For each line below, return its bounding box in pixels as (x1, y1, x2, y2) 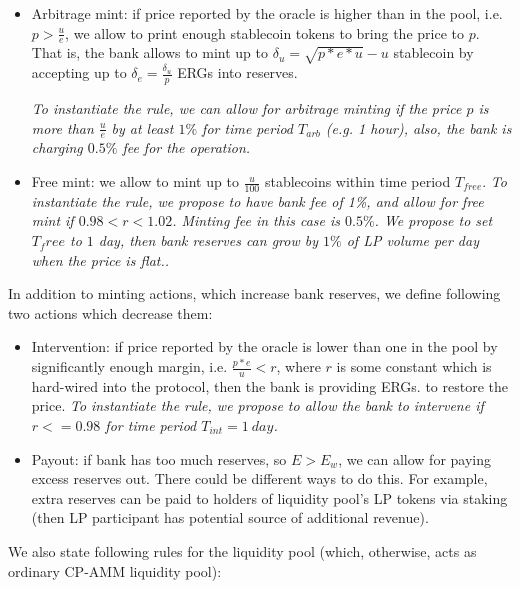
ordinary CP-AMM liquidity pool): (8, 560, 222, 581)
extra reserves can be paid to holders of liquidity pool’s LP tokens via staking (31, 487, 508, 508)
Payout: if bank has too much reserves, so (31, 448, 287, 469)
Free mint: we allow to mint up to (31, 171, 239, 192)
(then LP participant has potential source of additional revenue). (31, 507, 429, 528)
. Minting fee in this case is (172, 210, 341, 231)
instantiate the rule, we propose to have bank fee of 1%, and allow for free (31, 190, 484, 211)
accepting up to (31, 62, 127, 83)
